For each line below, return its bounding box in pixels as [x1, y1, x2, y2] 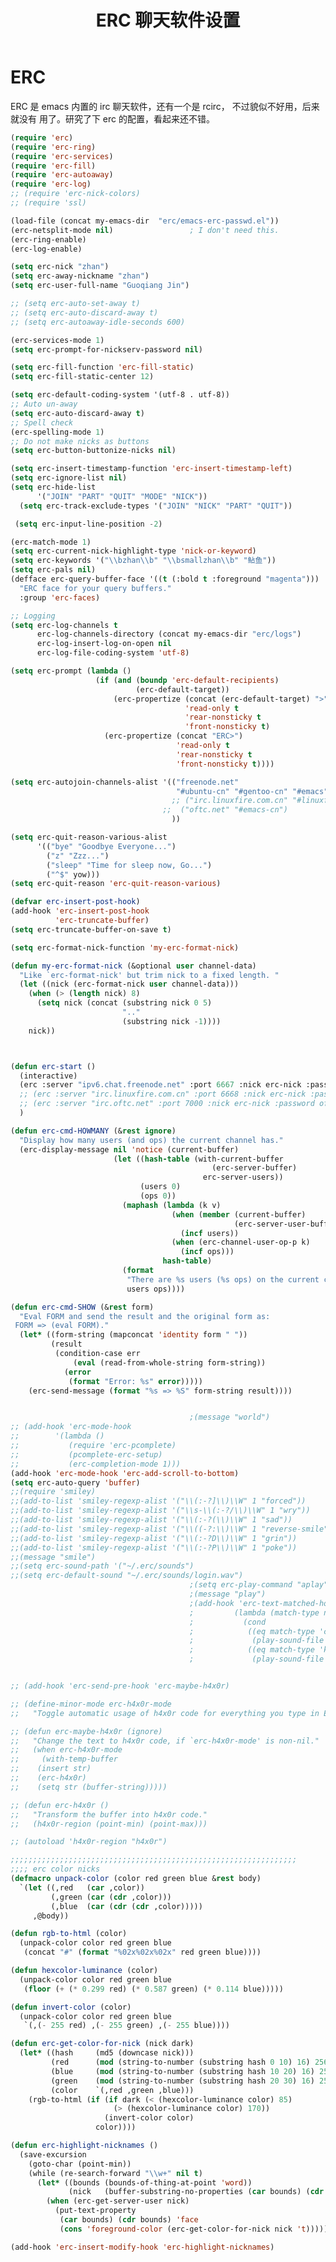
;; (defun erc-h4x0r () [10, 1800, 110, 1810]
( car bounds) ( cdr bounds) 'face [59, 2215, 199, 2225]
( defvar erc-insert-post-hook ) [10, 897, 141, 907]
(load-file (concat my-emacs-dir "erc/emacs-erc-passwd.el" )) [10, 216, 280, 226]
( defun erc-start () [10, 1061, 97, 1071]
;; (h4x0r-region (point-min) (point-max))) [10, 1819, 208, 1829]
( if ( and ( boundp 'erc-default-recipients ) [95, 675, 280, 685]
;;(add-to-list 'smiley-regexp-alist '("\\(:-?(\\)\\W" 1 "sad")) [10, 1515, 293, 1525]
